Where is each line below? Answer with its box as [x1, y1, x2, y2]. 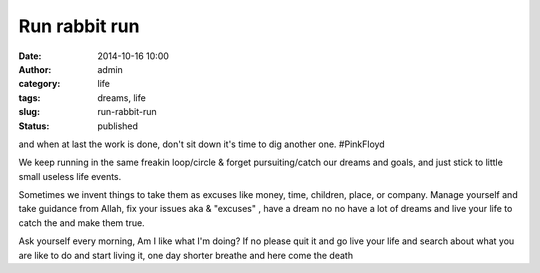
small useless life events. [18, 170, 122, 182]
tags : [18, 91, 41, 104]
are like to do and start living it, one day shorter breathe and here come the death [18, 249, 354, 261]
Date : [18, 50, 42, 62]
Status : [18, 120, 50, 132]
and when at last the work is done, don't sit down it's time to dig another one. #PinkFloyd [18, 138, 385, 150]
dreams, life [97, 91, 147, 104]
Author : [18, 63, 52, 75]
